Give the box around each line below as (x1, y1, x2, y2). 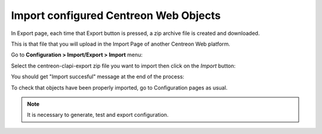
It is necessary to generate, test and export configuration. (27, 111, 169, 119)
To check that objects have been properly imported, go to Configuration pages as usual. (11, 84, 228, 91)
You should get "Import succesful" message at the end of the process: (11, 73, 185, 80)
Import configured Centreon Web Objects (11, 9, 221, 22)
